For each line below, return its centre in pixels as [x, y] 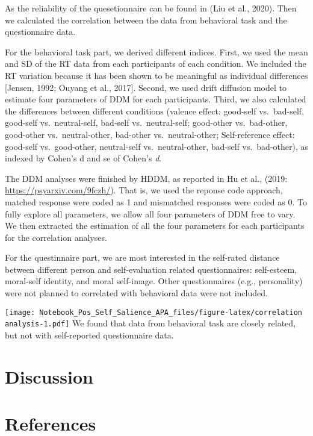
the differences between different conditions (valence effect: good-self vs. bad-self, [155, 111]
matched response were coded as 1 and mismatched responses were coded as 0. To [156, 201]
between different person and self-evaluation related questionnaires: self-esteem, [151, 269]
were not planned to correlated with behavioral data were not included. [136, 293]
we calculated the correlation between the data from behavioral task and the [146, 20]
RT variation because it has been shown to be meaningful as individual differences [156, 75]
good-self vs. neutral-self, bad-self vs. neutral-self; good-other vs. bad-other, [146, 123]
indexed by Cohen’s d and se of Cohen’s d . [83, 158]
